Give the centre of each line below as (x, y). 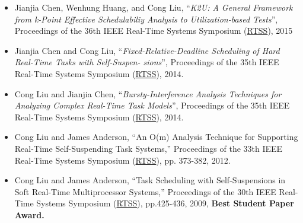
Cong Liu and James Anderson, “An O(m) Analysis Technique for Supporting (156, 137)
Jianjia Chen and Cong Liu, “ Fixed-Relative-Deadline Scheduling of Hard (147, 50)
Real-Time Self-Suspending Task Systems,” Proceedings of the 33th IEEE (149, 148)
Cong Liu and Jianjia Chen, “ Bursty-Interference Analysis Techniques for (148, 93)
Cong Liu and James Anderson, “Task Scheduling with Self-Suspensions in (150, 180)
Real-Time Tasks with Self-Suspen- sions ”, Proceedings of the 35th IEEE (147, 62)
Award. (29, 214)
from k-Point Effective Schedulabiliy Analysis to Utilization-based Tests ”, (146, 19)
